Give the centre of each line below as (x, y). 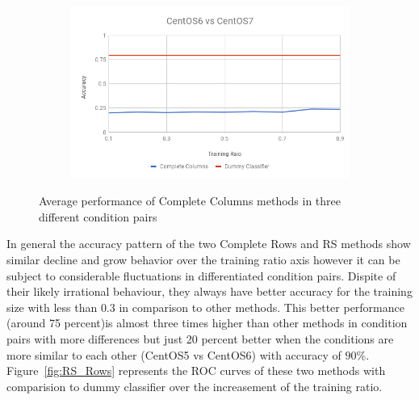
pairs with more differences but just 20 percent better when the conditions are (200, 339)
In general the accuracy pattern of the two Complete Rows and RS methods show (209, 244)
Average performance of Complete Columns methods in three (190, 201)
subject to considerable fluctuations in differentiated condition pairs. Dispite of (201, 275)
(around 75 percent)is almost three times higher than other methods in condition (207, 323)
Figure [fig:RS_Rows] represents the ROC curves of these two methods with (196, 371)
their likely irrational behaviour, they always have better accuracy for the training (209, 291)
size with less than (52, 307)
